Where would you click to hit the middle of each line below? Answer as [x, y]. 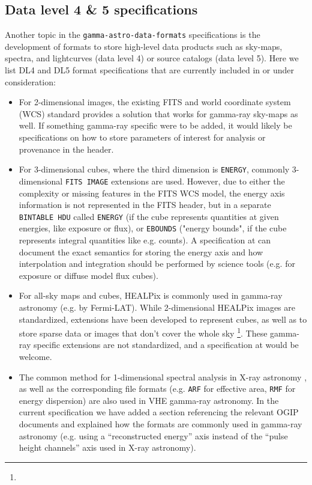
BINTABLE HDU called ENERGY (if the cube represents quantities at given [149, 216]
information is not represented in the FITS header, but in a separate [145, 205]
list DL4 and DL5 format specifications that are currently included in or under [149, 70]
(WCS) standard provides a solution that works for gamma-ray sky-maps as [158, 113]
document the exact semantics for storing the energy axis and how [141, 252]
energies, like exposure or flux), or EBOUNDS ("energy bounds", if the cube [153, 228]
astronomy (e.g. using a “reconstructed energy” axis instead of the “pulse [153, 435]
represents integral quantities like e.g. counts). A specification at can [145, 240]
